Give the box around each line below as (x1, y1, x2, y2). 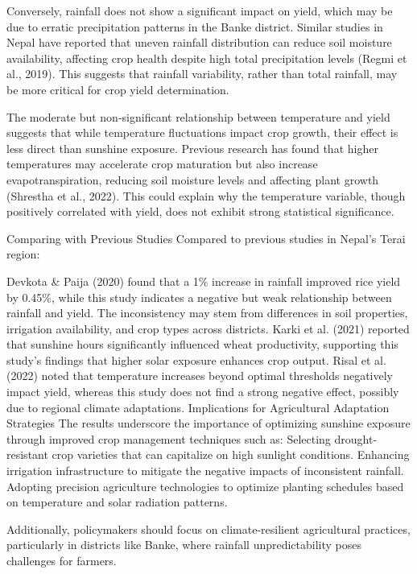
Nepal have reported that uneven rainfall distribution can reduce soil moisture (6, 34, 392, 51)
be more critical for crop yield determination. (6, 81, 229, 97)
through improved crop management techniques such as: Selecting (6, 430, 331, 447)
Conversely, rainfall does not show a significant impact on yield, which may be (6, 2, 393, 19)
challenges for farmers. (6, 552, 117, 568)
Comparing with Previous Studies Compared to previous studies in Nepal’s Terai (6, 229, 406, 246)
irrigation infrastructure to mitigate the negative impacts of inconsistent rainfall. (6, 462, 404, 479)
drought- (334, 430, 378, 447)
